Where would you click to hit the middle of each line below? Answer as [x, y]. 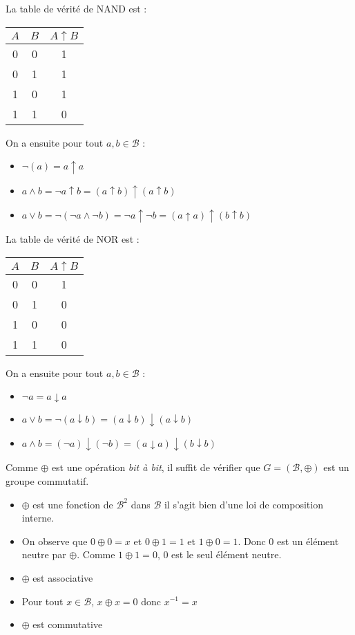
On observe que [55, 541]
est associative [63, 577]
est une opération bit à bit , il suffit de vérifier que [156, 467]
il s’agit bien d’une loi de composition [243, 504]
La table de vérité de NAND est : [76, 9]
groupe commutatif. [47, 480]
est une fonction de [73, 504]
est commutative [68, 624]
